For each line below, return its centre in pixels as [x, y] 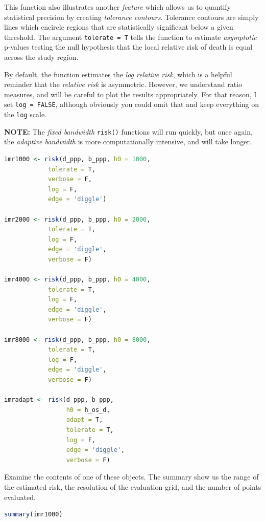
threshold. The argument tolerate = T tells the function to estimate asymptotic [130, 37]
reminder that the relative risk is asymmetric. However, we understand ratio [123, 84]
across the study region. [41, 57]
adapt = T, [85, 420]
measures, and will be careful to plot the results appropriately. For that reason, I [130, 94]
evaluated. [20, 497]
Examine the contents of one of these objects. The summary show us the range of [131, 477]
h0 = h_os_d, [88, 410]
